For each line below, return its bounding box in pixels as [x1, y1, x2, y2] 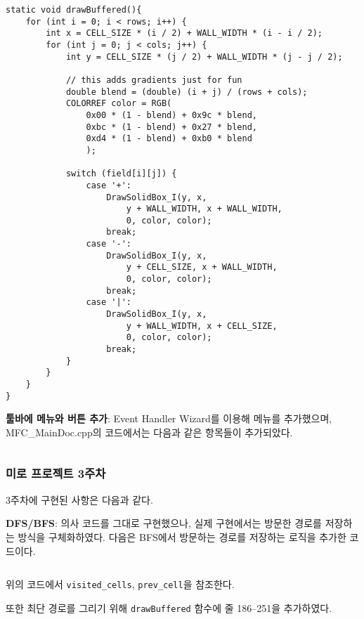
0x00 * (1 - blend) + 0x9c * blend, [86, 110, 257, 120]
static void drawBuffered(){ [6, 5, 142, 15]
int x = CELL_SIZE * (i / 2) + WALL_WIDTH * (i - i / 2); [46, 28, 323, 39]
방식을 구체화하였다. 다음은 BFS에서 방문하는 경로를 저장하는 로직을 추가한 [18, 529, 346, 544]
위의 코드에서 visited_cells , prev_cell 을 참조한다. [6, 577, 235, 592]
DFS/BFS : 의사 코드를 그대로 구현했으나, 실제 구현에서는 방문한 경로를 [6, 516, 322, 530]
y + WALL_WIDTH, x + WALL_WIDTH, [126, 204, 282, 214]
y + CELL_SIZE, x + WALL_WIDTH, [126, 262, 278, 273]
